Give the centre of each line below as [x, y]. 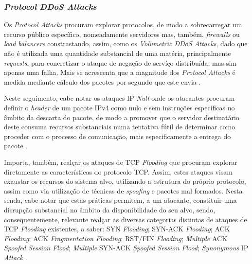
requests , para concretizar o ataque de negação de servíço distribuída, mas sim [120, 62]
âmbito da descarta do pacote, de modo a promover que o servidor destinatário [122, 117]
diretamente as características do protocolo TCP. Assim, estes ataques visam [118, 171]
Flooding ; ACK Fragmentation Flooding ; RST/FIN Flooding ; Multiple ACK [116, 238]
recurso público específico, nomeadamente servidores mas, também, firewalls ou [122, 34]
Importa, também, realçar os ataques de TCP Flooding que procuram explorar [121, 162]
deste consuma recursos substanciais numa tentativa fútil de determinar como [120, 127]
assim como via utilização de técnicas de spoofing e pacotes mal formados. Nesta [123, 190]
